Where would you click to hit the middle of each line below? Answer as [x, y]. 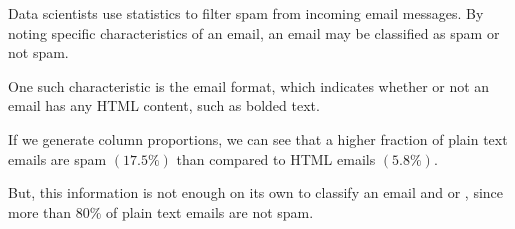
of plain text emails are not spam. [210, 211]
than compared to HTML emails [276, 158]
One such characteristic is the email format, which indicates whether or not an [249, 85]
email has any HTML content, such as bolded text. [164, 105]
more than [40, 211]
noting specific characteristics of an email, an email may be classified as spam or [254, 32]
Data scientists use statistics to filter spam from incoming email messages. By [246, 13]
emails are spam [57, 158]
